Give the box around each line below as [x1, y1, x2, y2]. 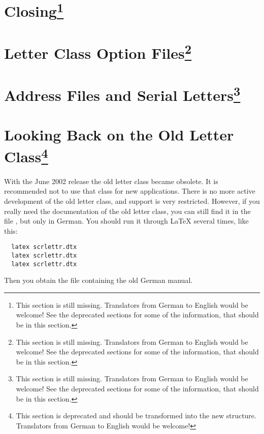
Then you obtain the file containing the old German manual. [4, 275, 193, 285]
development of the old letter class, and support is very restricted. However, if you [4, 195, 260, 206]
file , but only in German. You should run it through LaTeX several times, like [4, 215, 249, 226]
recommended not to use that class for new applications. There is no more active [4, 186, 255, 196]
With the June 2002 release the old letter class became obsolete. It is [4, 175, 218, 186]
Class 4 [4, 144, 48, 167]
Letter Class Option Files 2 [4, 40, 192, 63]
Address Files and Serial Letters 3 [4, 82, 241, 105]
